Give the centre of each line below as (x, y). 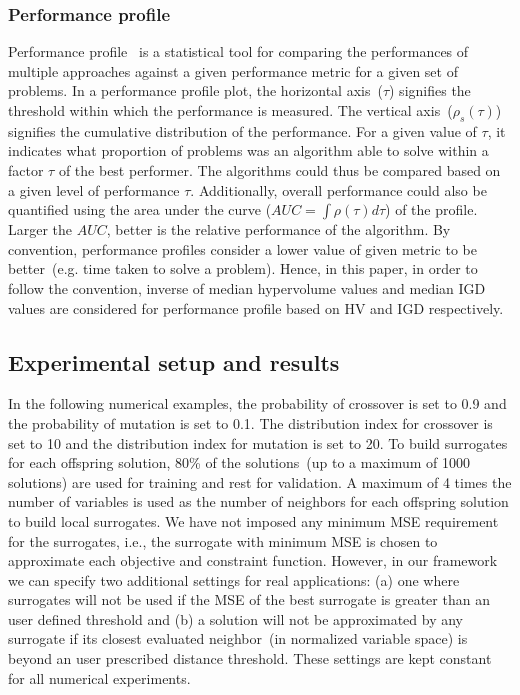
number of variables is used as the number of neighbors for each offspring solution (258, 501)
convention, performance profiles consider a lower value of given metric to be (242, 248)
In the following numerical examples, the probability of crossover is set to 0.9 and (257, 403)
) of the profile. (431, 209)
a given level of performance (94, 189)
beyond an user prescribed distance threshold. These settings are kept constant (250, 658)
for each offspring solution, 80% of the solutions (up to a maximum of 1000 (239, 462)
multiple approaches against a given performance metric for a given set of (233, 70)
